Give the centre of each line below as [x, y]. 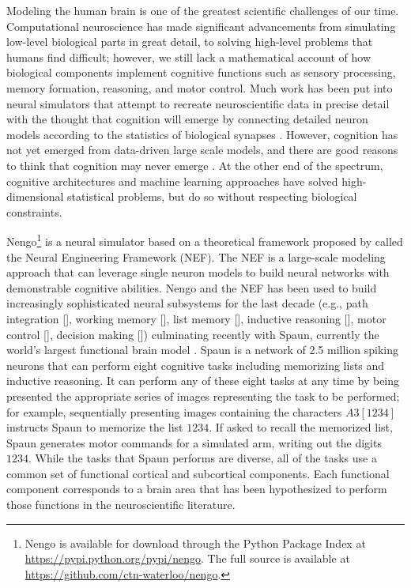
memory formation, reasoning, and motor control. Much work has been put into [200, 87]
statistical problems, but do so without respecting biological [212, 196]
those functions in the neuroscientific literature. [121, 505]
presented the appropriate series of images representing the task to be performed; [203, 396]
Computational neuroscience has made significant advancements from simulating [201, 26]
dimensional [35, 196]
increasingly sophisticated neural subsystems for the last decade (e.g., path [187, 303]
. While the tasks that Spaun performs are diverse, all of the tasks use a [203, 458]
